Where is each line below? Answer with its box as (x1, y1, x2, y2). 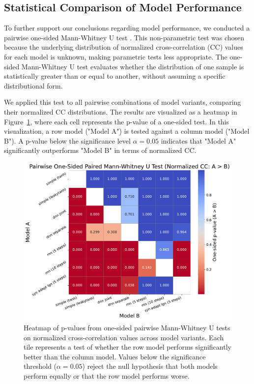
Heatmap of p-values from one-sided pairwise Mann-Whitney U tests (24, 323, 230, 333)
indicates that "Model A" (161, 135, 236, 146)
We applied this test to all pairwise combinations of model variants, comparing (4, 97, 241, 107)
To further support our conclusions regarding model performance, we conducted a (4, 23, 250, 33)
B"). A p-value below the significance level (4, 135, 131, 146)
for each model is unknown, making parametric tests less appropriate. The (4, 51, 227, 61)
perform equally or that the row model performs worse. (24, 371, 190, 381)
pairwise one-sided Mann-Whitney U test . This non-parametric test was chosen (4, 32, 245, 42)
